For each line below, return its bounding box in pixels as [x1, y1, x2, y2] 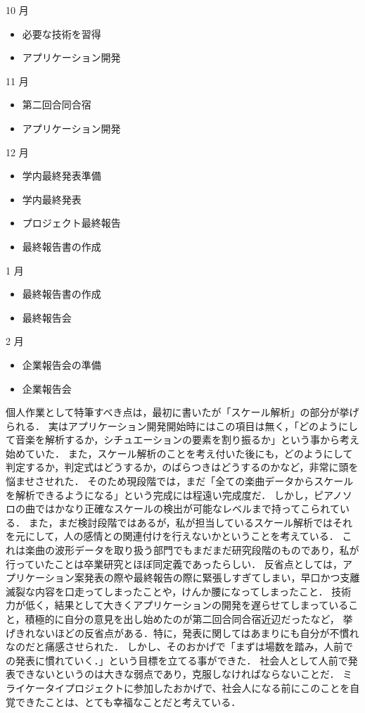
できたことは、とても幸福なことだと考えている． [15, 694, 241, 709]
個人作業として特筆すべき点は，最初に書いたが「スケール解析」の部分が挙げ [6, 405, 359, 419]
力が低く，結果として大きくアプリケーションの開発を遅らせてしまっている [6, 598, 349, 612]
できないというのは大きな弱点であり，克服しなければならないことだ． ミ [15, 667, 353, 681]
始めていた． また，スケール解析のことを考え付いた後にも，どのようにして [6, 446, 353, 460]
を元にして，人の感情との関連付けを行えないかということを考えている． [6, 529, 339, 543]
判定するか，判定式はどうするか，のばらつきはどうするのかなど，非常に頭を [6, 460, 359, 474]
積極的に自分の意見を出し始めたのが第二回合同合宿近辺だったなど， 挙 [25, 612, 353, 626]
